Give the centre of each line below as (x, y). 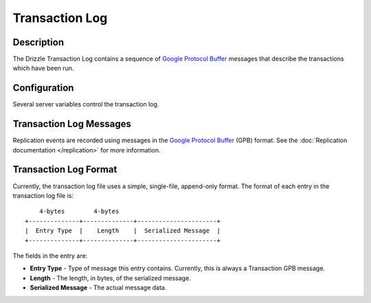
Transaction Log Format (65, 169)
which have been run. (43, 68)
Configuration (43, 88)
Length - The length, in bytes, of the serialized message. (111, 278)
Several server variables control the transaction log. (86, 104)
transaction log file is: (43, 195)
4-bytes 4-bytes (79, 212)
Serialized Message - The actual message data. (98, 288)
